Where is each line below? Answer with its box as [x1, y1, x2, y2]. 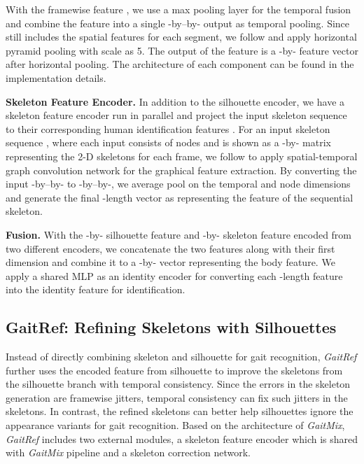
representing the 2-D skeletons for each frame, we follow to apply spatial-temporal [6, 148, 358, 163]
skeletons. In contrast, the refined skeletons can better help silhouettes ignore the [6, 404, 353, 419]
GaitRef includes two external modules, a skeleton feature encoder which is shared [6, 431, 358, 446]
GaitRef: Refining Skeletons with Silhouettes [6, 316, 337, 338]
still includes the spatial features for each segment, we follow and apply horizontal [6, 29, 357, 44]
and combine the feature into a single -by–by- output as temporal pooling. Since [6, 15, 350, 30]
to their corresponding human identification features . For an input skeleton [6, 121, 330, 136]
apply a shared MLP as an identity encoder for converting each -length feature [6, 268, 343, 283]
